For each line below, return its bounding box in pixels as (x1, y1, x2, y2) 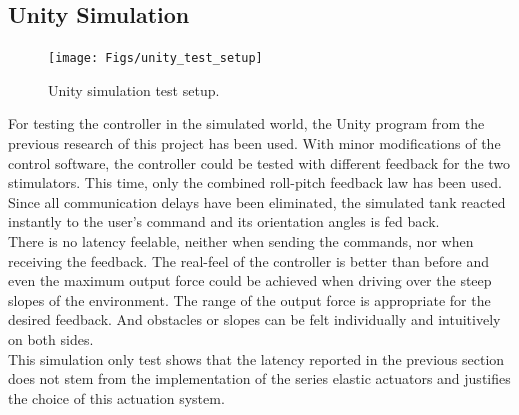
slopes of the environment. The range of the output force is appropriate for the (8, 289, 491, 310)
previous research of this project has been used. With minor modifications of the (8, 133, 501, 154)
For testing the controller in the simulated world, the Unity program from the (8, 113, 485, 134)
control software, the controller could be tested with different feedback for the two (8, 152, 511, 173)
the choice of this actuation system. (8, 387, 225, 408)
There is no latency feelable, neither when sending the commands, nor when (8, 231, 474, 252)
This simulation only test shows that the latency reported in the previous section (8, 348, 505, 369)
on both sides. (8, 328, 94, 349)
